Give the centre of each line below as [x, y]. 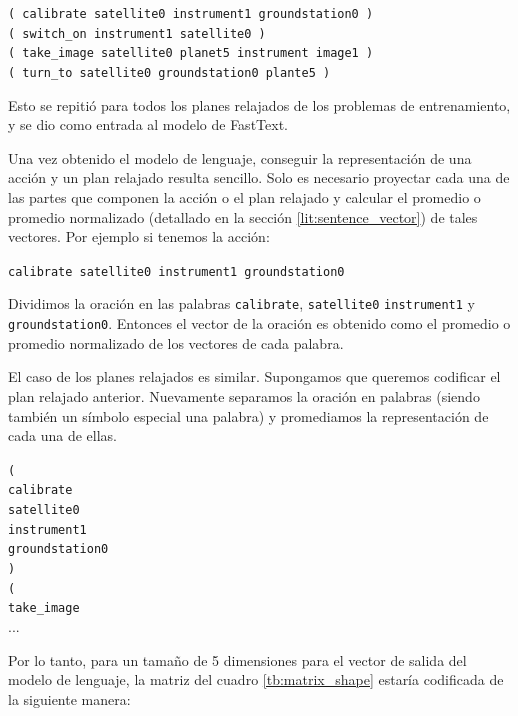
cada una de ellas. [62, 435]
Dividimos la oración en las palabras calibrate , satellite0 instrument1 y [241, 303]
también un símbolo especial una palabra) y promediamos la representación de [248, 415]
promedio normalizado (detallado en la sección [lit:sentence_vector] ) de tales [243, 216]
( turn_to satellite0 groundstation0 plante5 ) [169, 72]
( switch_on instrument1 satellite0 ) [137, 33]
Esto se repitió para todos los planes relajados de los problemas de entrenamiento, [259, 104]
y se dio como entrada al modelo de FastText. [148, 124]
